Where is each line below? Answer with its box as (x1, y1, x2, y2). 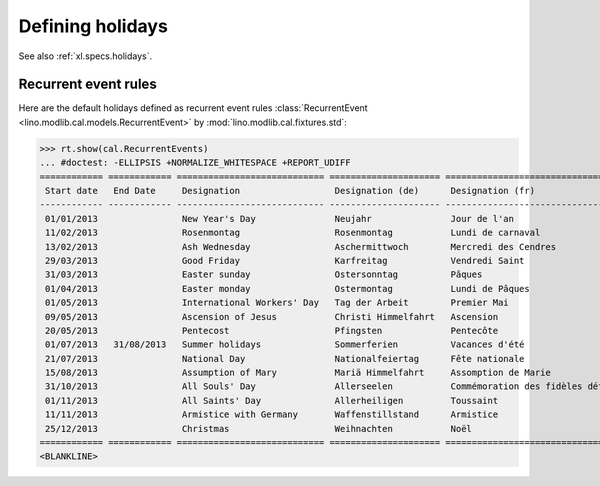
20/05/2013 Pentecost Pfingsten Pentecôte (45, 325, 499, 336)
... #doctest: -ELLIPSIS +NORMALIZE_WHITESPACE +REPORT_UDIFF (39, 157, 351, 169)
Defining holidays (18, 15, 169, 37)
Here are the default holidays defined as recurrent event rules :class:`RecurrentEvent (18, 102, 369, 114)
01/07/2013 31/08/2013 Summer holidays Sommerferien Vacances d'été (45, 339, 525, 350)
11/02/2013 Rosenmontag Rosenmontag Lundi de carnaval (45, 227, 541, 239)
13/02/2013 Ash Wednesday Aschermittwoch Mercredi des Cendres (45, 241, 557, 252)
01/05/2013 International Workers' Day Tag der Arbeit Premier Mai (45, 297, 509, 309)
